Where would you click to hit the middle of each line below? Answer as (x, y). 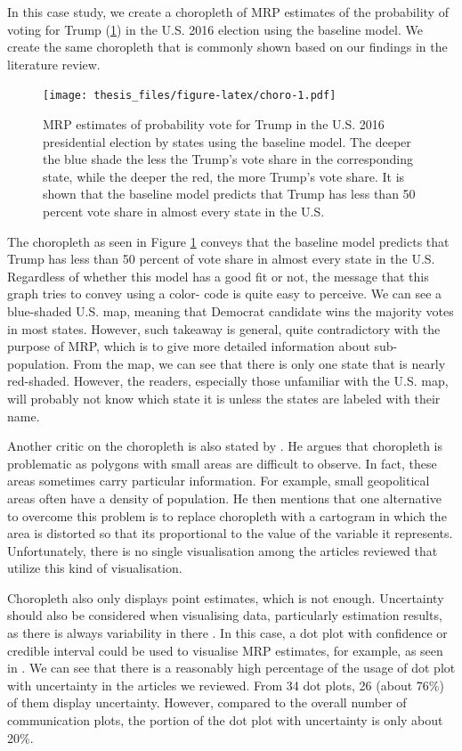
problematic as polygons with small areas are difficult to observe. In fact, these (222, 463)
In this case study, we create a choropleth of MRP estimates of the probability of (228, 12)
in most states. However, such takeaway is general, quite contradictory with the (224, 328)
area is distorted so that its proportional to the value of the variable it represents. (230, 533)
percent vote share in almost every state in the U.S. (184, 211)
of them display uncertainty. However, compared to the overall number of (207, 702)
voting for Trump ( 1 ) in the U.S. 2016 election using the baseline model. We (215, 29)
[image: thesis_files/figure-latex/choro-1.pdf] (190, 96)
